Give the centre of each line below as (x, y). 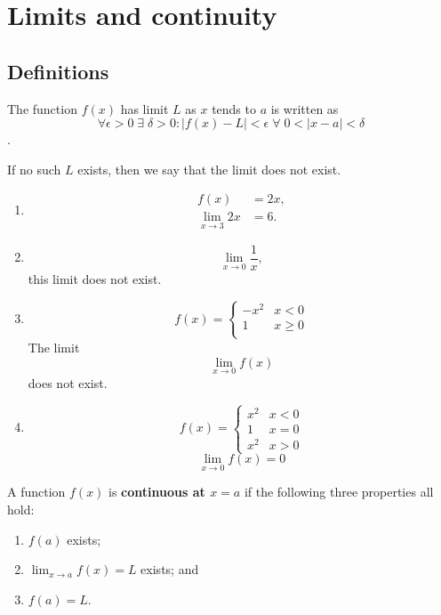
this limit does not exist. (95, 278)
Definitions (58, 71)
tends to (234, 108)
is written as (305, 108)
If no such (34, 169)
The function (42, 108)
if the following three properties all (339, 492)
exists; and (170, 569)
